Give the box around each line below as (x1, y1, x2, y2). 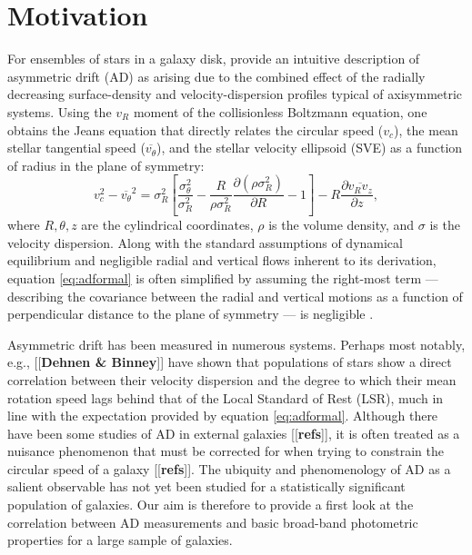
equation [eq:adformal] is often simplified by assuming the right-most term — (7, 268, 438, 287)
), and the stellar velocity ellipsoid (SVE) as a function (156, 138, 463, 157)
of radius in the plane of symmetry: (7, 155, 205, 174)
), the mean (394, 120, 458, 139)
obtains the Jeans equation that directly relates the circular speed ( (7, 120, 384, 139)
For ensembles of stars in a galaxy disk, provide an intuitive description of (7, 49, 420, 68)
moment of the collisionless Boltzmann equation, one (133, 102, 427, 121)
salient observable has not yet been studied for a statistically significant (7, 477, 406, 496)
